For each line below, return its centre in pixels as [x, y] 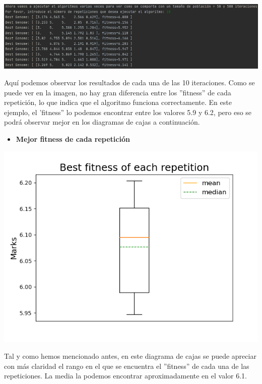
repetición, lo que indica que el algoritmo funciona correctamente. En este [118, 102]
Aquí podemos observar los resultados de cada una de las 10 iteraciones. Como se [129, 83]
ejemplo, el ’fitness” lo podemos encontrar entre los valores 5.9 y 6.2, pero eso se [128, 112]
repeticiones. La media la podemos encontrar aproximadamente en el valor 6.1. [125, 376]
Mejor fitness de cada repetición [73, 139]
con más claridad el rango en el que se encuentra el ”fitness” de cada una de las [127, 366]
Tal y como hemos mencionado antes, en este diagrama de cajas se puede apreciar [130, 356]
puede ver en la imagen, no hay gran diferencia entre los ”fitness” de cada [118, 92]
